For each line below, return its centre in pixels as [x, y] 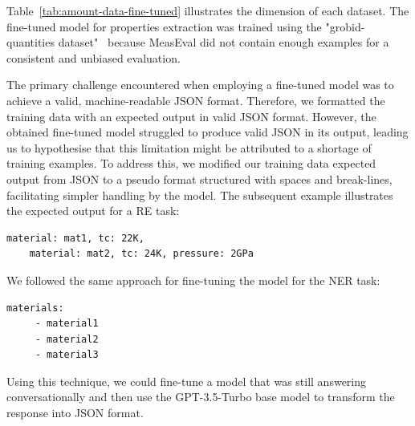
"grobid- [345, 26]
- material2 [67, 339]
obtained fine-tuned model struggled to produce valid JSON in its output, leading [207, 132]
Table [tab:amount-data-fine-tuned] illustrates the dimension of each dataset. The [208, 10]
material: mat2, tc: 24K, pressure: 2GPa [141, 254]
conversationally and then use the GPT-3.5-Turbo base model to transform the [201, 397]
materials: [35, 308]
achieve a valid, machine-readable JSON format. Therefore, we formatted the [196, 100]
